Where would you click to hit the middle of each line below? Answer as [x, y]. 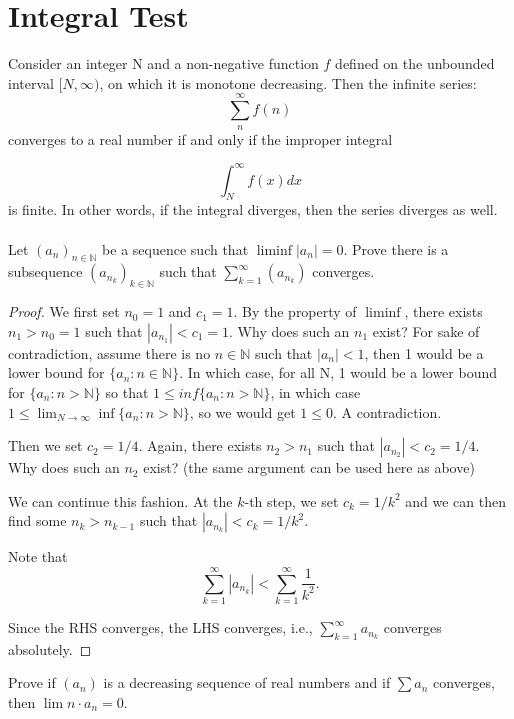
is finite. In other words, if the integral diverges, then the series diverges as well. [253, 209]
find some [37, 520]
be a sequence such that [175, 248]
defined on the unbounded [415, 63]
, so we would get [242, 411]
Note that [38, 556]
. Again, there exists [200, 445]
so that [127, 391]
